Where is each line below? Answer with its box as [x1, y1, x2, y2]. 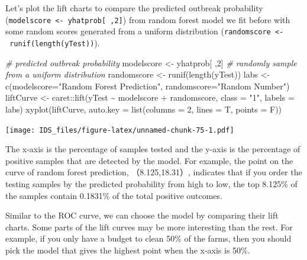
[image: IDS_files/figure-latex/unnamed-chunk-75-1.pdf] [5, 126, 234, 134]
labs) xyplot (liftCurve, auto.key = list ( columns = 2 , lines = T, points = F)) [5, 102, 282, 115]
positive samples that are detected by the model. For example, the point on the [5, 154, 293, 166]
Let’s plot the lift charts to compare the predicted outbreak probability [5, 2, 263, 14]
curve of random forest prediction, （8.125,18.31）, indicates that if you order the [5, 166, 302, 178]
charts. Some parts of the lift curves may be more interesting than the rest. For [5, 220, 293, 233]
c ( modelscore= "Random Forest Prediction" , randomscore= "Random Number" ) [5, 79, 290, 92]
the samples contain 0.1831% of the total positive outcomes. [5, 189, 222, 201]
